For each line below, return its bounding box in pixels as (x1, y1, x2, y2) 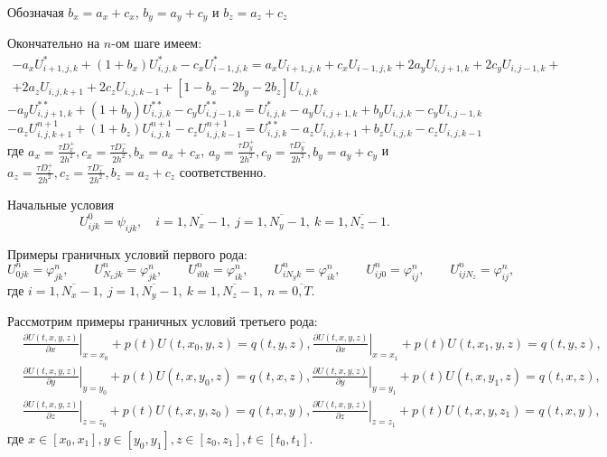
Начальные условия (7, 194, 115, 213)
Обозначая (7, 3, 64, 21)
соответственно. (179, 162, 266, 181)
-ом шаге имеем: (111, 33, 202, 52)
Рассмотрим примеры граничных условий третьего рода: (7, 312, 318, 331)
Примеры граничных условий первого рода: (7, 244, 247, 263)
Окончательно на (7, 33, 100, 52)
